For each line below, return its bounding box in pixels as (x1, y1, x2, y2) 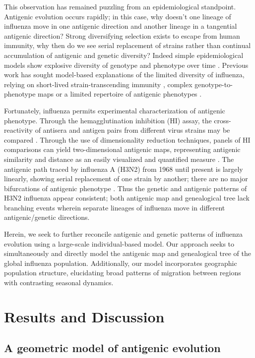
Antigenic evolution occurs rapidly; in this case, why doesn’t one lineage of (4, 11, 231, 21)
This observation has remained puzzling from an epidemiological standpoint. (4, 1, 236, 11)
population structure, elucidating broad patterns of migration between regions (4, 267, 241, 278)
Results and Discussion (4, 306, 165, 326)
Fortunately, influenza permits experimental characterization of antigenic (4, 105, 225, 115)
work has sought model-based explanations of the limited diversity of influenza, (4, 69, 245, 80)
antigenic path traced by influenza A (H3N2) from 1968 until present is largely (4, 163, 243, 174)
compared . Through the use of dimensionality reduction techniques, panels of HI (4, 134, 251, 145)
